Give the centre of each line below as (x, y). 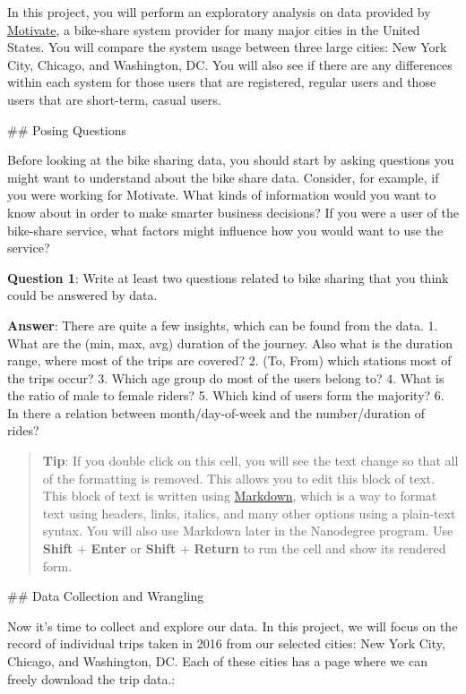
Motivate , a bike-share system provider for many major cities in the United (214, 29)
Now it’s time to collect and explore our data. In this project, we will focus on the (233, 625)
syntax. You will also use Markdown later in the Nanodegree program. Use (248, 531)
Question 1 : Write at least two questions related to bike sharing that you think (228, 277)
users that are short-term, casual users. (114, 99)
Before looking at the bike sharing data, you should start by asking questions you (231, 160)
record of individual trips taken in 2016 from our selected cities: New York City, (226, 643)
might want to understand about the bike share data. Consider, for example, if (223, 177)
